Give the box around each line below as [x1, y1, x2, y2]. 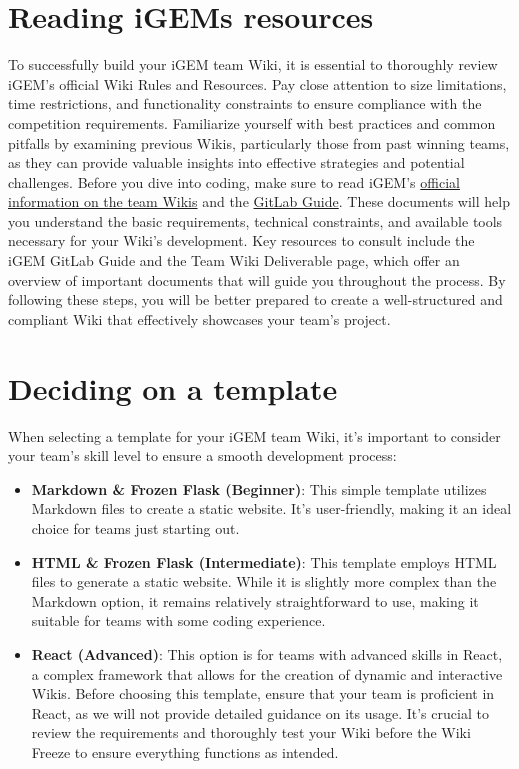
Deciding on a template [8, 367, 338, 408]
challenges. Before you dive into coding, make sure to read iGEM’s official [8, 171, 460, 192]
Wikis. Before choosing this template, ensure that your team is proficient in [31, 683, 495, 704]
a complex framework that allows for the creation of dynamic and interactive [31, 663, 503, 684]
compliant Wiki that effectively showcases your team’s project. [8, 308, 391, 329]
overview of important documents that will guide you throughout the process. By [8, 269, 506, 290]
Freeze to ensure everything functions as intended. [31, 741, 339, 762]
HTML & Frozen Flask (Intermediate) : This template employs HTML [31, 551, 497, 572]
